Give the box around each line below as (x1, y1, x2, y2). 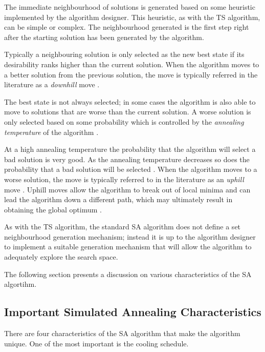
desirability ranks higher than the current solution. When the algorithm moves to (4, 58, 259, 69)
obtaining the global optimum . (4, 204, 102, 214)
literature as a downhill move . (4, 79, 100, 90)
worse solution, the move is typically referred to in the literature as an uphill (4, 173, 244, 184)
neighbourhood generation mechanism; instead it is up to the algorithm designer (4, 231, 256, 242)
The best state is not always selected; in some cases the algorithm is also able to (4, 96, 256, 107)
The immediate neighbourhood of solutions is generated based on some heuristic (4, 2, 255, 12)
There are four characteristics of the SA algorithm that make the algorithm (4, 328, 240, 339)
